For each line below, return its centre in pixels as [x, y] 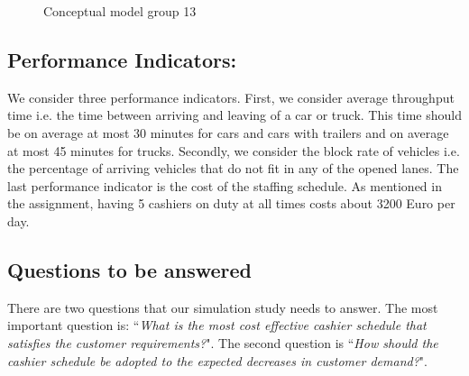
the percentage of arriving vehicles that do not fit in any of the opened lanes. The [233, 168]
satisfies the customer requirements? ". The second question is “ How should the [223, 342]
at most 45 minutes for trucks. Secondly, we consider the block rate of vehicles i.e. [234, 150]
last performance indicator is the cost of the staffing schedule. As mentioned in [225, 185]
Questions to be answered [130, 269]
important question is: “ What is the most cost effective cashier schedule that [217, 325]
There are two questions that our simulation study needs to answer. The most [223, 307]
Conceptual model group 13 [120, 11]
